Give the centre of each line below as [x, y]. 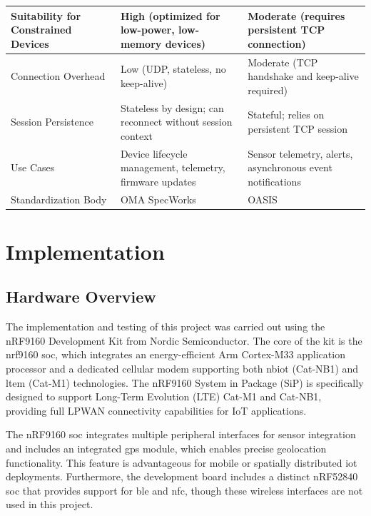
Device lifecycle [154, 153]
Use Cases [33, 167]
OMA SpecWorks [158, 199]
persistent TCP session [298, 128]
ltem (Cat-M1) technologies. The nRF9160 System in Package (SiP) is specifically [185, 382]
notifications [274, 181]
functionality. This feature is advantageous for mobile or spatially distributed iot [182, 462]
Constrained [41, 30]
